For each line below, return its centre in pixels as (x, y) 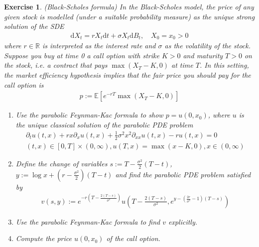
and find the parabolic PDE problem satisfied (183, 174)
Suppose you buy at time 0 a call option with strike (82, 55)
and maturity (203, 55)
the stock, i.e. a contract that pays (56, 65)
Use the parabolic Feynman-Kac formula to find (88, 221)
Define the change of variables (62, 163)
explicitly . (183, 221)
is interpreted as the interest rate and (99, 46)
